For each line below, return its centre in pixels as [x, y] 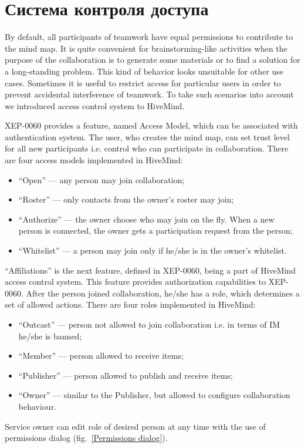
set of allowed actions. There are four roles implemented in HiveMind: [130, 304]
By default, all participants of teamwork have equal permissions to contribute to [149, 37]
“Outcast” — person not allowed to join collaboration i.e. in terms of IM [149, 324]
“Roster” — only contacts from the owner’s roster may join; [126, 199]
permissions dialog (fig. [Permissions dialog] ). [86, 438]
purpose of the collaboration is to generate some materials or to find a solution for [152, 60]
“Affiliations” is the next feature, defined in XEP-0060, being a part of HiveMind [150, 270]
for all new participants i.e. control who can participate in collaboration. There [147, 148]
